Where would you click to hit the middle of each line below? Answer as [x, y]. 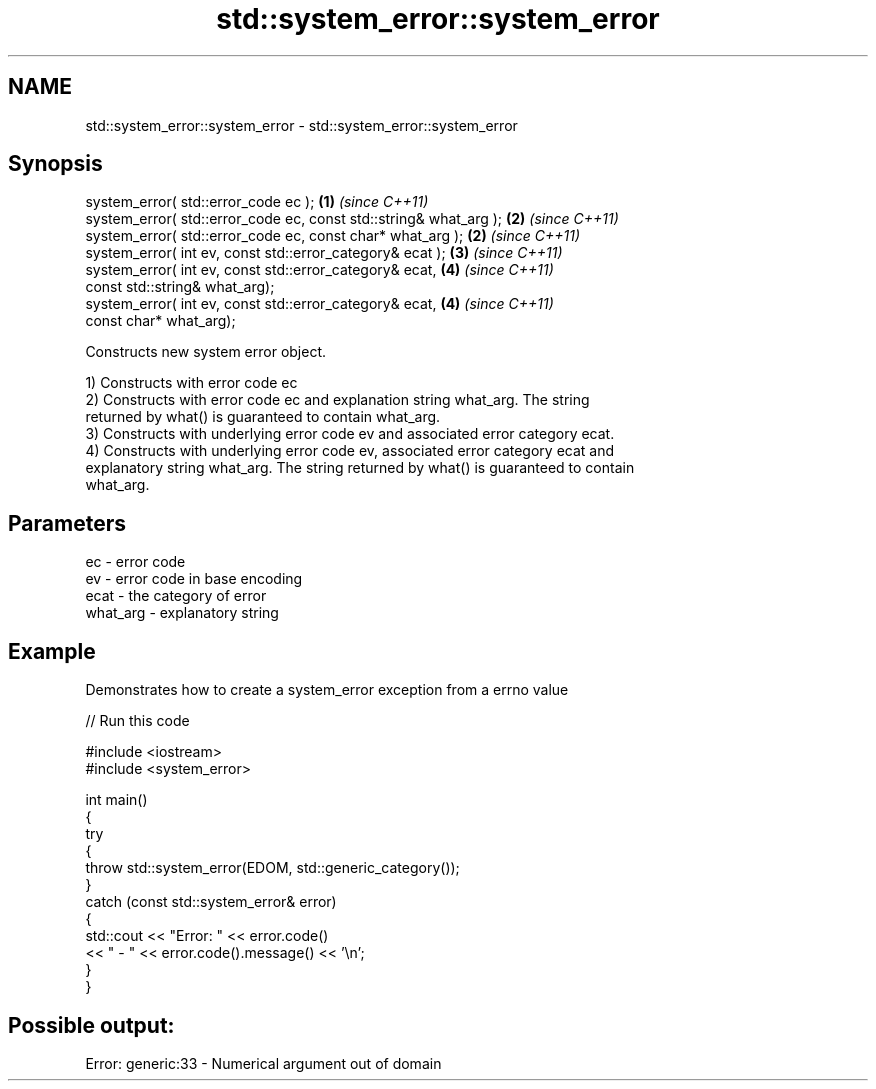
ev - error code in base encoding [194, 579]
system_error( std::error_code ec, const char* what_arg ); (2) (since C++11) [333, 236]
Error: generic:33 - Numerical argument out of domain [263, 1063]
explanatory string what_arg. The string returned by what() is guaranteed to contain [360, 468]
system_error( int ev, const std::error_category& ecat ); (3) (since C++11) [324, 253]
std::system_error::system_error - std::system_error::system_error [301, 125]
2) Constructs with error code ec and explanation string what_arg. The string [337, 400]
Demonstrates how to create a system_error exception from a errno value [327, 690]
